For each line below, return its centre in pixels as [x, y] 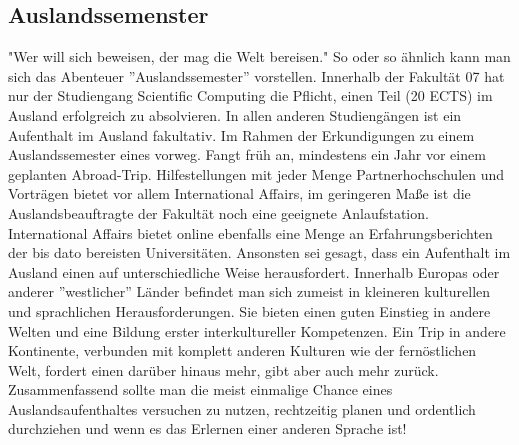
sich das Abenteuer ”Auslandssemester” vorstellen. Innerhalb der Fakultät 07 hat [256, 75]
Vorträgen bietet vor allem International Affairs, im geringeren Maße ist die [239, 193]
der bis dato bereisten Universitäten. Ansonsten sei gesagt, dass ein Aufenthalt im [259, 252]
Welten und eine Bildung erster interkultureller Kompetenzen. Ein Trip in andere [257, 330]
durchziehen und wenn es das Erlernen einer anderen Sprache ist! [207, 428]
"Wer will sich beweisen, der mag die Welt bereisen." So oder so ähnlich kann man [259, 56]
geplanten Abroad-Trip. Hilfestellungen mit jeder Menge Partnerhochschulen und [256, 173]
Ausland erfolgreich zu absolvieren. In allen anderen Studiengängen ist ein [235, 114]
